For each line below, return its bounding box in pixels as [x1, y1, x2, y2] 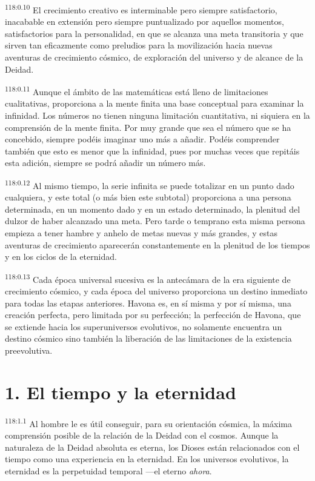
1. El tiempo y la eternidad [5, 379, 236, 404]
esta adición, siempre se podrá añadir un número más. [5, 156, 206, 169]
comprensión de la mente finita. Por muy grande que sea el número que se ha [5, 121, 291, 133]
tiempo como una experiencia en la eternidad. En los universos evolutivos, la [5, 453, 289, 465]
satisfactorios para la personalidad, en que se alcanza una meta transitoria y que [5, 27, 303, 39]
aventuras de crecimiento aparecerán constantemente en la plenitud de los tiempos [5, 238, 310, 251]
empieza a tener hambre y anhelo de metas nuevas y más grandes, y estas [5, 227, 278, 239]
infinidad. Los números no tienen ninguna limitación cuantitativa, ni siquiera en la [5, 109, 310, 122]
